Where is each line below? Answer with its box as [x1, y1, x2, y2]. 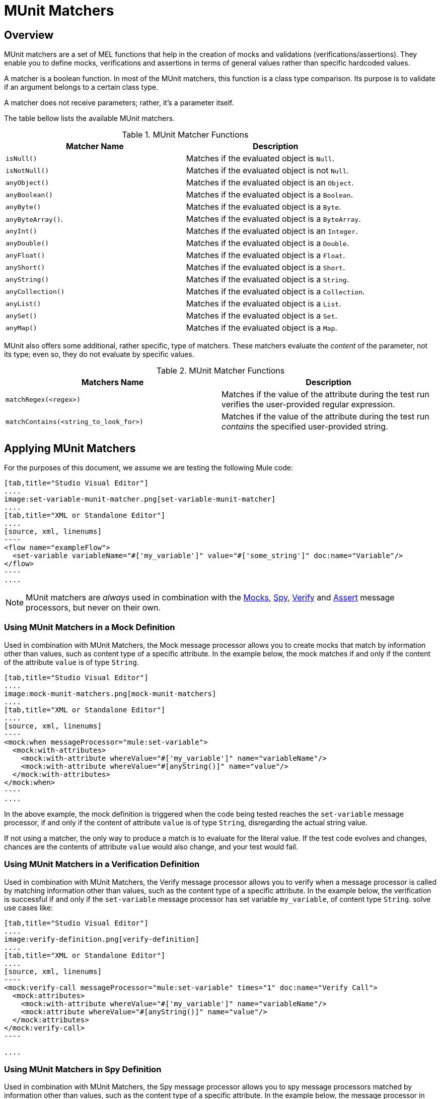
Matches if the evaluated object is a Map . [186, 323, 337, 333]
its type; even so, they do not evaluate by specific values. [4, 350, 194, 359]
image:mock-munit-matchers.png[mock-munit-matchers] [4, 689, 216, 698]
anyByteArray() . [6, 214, 63, 224]
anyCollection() [6, 287, 65, 295]
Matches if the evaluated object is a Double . [186, 238, 349, 249]
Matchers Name [81, 377, 144, 388]
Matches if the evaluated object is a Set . [186, 311, 337, 321]
